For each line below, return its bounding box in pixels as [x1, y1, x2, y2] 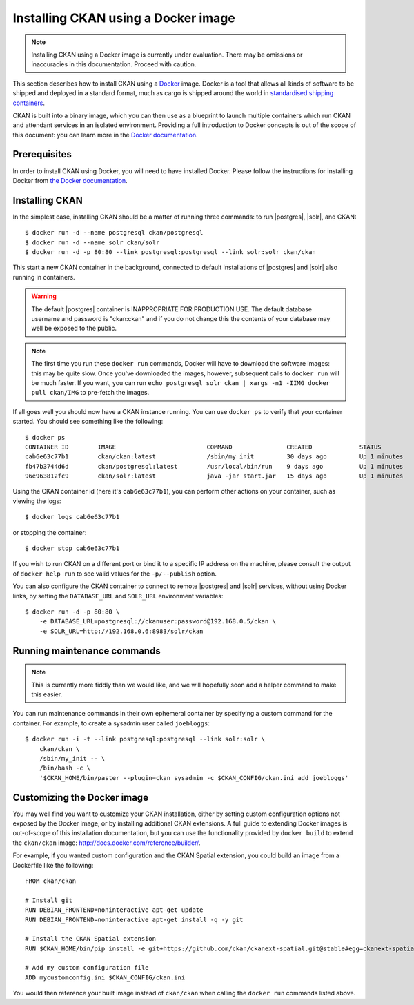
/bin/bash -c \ [39, 764, 91, 772]
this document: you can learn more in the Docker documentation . [12, 130, 198, 139]
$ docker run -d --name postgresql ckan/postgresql [25, 228, 204, 237]
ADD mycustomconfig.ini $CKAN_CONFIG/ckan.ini [25, 973, 186, 982]
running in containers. [12, 273, 75, 281]
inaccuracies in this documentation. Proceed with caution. [31, 60, 197, 68]
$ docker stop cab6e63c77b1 [25, 545, 120, 552]
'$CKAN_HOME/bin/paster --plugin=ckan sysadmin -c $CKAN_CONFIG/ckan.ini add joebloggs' [39, 774, 349, 781]
